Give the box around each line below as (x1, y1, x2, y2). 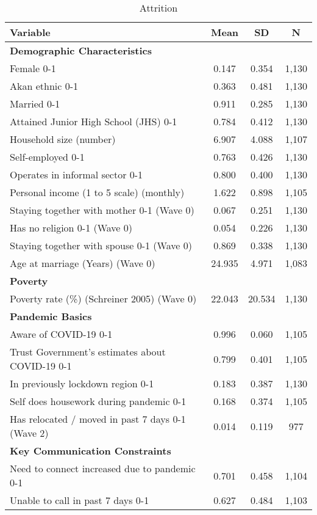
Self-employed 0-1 (10, 150, 85, 164)
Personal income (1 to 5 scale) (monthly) (10, 185, 185, 199)
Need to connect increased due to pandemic (10, 461, 196, 475)
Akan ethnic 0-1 (10, 79, 79, 93)
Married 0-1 (10, 97, 60, 111)
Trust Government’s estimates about (10, 345, 166, 359)
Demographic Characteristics (10, 43, 152, 57)
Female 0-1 (10, 61, 56, 75)
